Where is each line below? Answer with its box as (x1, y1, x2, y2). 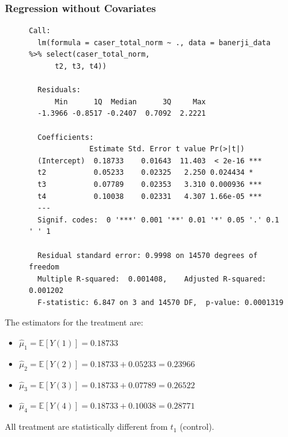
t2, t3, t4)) (54, 62, 107, 71)
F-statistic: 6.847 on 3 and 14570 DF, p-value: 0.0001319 (37, 298, 284, 307)
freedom (29, 263, 60, 272)
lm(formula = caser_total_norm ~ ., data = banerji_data (37, 38, 271, 47)
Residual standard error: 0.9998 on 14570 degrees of (37, 251, 258, 260)
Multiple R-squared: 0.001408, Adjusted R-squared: (37, 274, 266, 283)
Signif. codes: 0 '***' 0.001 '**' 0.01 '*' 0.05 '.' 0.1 (37, 215, 280, 224)
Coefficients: (37, 133, 94, 142)
